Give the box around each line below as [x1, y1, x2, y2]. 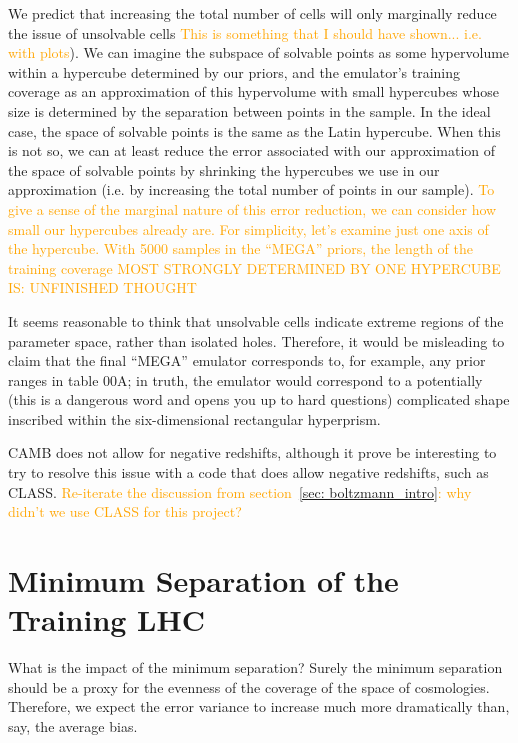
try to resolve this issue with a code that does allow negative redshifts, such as [8, 462, 489, 483]
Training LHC [8, 599, 205, 640]
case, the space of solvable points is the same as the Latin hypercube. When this [8, 120, 501, 141]
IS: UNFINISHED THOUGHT [8, 277, 197, 298]
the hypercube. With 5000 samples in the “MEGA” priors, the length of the [8, 238, 473, 259]
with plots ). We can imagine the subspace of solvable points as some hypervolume [8, 42, 510, 63]
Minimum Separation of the [8, 560, 399, 601]
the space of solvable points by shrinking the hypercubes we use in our [8, 159, 440, 180]
